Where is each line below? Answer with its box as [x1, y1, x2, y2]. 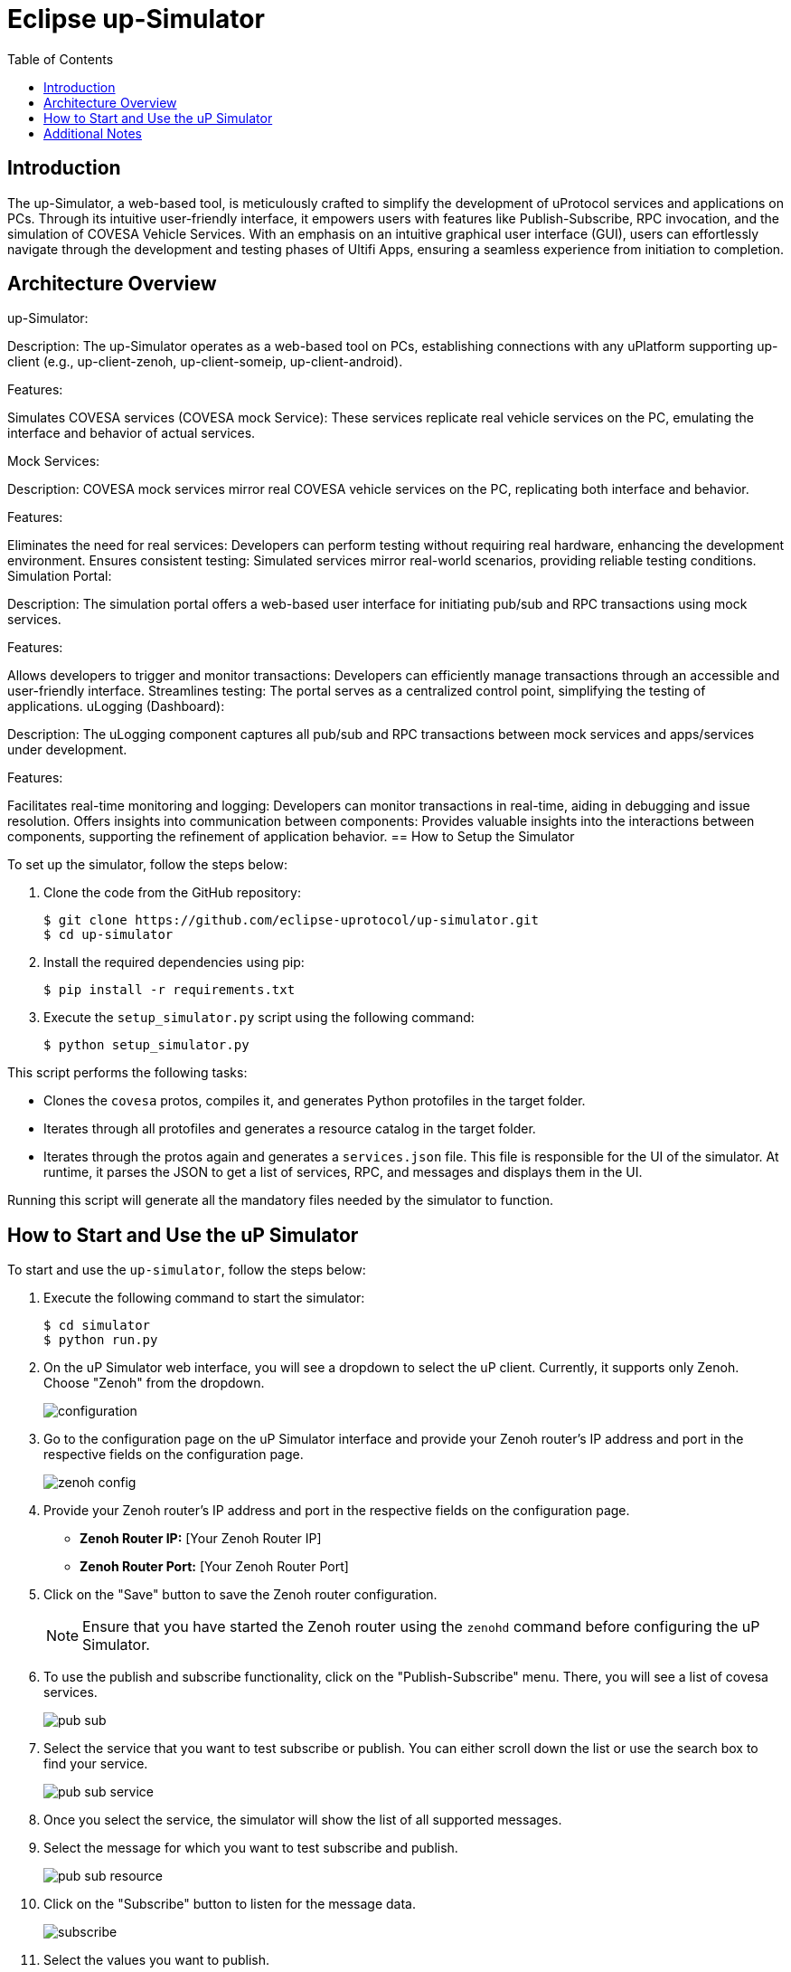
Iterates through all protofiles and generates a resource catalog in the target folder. [43, 1121, 536, 1137]
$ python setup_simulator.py [43, 1038, 250, 1053]
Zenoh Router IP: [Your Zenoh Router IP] [80, 1531, 322, 1547]
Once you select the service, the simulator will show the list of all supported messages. [43, 1812, 562, 1828]
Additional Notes [43, 125, 142, 141]
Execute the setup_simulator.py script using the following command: [43, 1010, 475, 1026]
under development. [7, 742, 127, 758]
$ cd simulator [43, 1318, 151, 1333]
